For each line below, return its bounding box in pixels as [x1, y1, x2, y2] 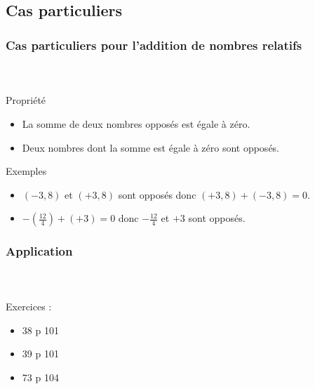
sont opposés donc [118, 187, 196, 202]
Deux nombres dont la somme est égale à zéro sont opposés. [22, 140, 280, 154]
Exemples [6, 164, 47, 178]
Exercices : [6, 299, 52, 314]
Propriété [6, 93, 46, 107]
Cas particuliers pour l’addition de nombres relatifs [6, 36, 302, 53]
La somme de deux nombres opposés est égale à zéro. [22, 117, 250, 131]
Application [6, 242, 73, 260]
